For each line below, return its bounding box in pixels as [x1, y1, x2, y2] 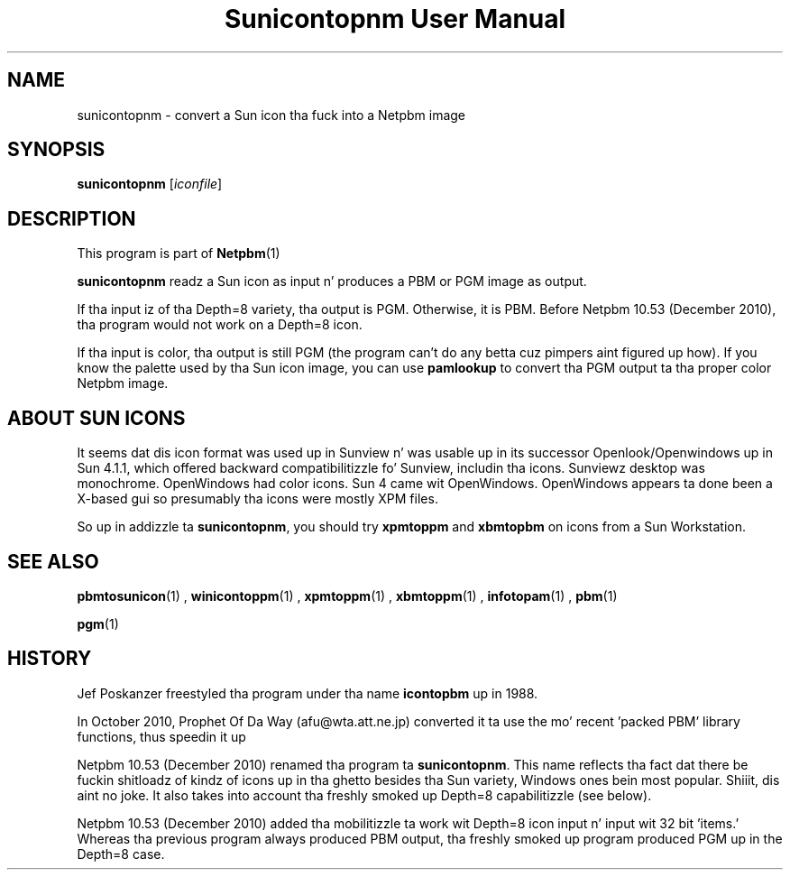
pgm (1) [77, 615, 119, 632]
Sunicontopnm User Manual [224, 4, 566, 34]
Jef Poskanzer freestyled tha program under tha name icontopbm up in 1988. [77, 685, 538, 701]
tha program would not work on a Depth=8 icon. [77, 317, 363, 333]
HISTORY [7, 647, 92, 670]
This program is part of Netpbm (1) [77, 245, 280, 262]
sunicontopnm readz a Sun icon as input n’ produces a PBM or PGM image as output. [77, 273, 587, 290]
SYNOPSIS [7, 138, 106, 162]
